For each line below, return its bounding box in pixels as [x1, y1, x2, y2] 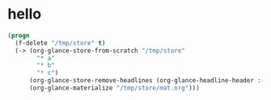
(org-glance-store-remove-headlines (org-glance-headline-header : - [28, 77, 265, 85]
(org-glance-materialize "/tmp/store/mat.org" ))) [28, 84, 200, 93]
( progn [7, 31, 30, 40]
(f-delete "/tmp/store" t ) [15, 39, 106, 47]
